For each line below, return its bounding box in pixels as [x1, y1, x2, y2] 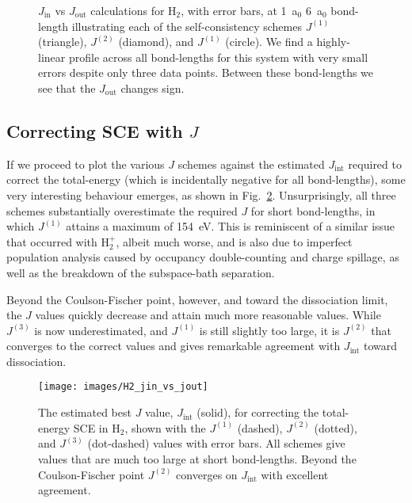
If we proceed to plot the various [6, 155, 165, 172]
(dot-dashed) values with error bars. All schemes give [87, 435, 345, 452]
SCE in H [73, 419, 120, 436]
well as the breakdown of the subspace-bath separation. [6, 264, 275, 280]
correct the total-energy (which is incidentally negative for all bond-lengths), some [6, 171, 406, 188]
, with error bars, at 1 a [181, 2, 298, 18]
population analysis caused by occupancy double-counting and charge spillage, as [6, 249, 399, 265]
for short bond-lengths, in [250, 202, 376, 219]
